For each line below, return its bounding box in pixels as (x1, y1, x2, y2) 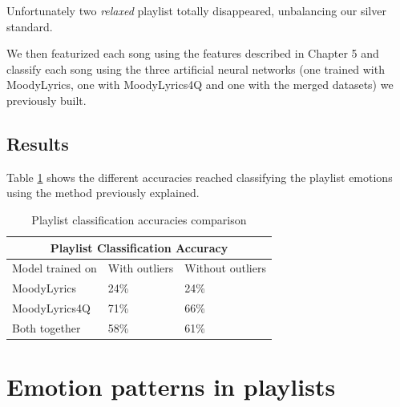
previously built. (6, 91, 87, 108)
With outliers (107, 260, 174, 276)
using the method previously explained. (6, 184, 200, 201)
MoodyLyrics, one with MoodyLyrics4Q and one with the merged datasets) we (6, 76, 394, 93)
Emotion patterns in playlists (6, 370, 336, 403)
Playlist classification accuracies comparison (31, 211, 247, 228)
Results (6, 131, 69, 155)
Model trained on (12, 260, 97, 276)
